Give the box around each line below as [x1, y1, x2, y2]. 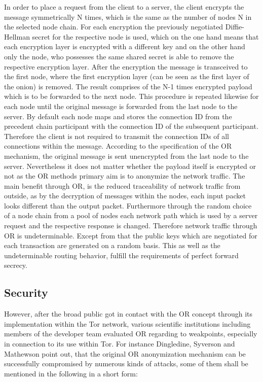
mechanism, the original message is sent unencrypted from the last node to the [4, 150, 249, 161]
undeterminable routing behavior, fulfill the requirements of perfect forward [4, 250, 239, 260]
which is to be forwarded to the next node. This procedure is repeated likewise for [4, 91, 259, 101]
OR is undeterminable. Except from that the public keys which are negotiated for [4, 230, 257, 240]
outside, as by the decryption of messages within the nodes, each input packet [4, 190, 246, 201]
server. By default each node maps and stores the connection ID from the [4, 111, 232, 121]
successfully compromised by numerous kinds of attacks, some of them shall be [4, 358, 248, 369]
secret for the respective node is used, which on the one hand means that [32, 31, 259, 42]
